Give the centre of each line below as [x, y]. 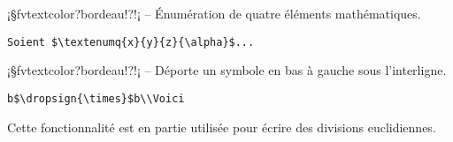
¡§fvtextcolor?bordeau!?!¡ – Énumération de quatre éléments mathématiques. [214, 13]
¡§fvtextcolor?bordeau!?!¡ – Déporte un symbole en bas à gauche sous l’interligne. [227, 70]
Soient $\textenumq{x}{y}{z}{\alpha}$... [131, 42]
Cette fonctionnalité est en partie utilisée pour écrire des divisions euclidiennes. [222, 127]
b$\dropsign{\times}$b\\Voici [96, 98]
